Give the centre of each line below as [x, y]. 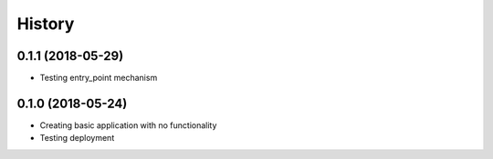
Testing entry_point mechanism [99, 78]
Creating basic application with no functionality [128, 125]
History [46, 24]
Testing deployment [77, 138]
